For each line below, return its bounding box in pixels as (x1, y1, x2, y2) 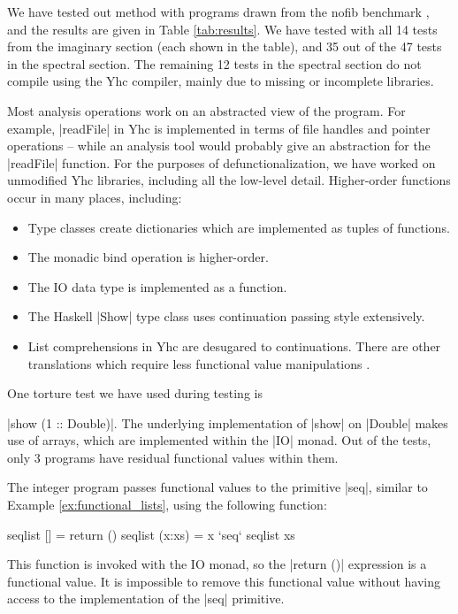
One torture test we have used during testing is (7, 384, 263, 403)
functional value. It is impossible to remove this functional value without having (7, 572, 440, 590)
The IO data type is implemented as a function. (27, 277, 287, 295)
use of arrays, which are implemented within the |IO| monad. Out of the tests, (7, 431, 431, 449)
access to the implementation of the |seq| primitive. (7, 589, 285, 608)
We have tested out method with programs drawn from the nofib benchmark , (7, 3, 430, 20)
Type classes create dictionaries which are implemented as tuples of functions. (27, 218, 450, 236)
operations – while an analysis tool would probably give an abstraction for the (7, 136, 431, 155)
